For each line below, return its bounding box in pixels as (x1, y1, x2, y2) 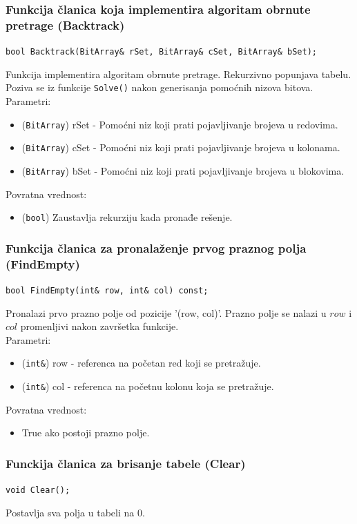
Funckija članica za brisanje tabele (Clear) (6, 454, 246, 472)
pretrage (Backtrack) (6, 16, 125, 33)
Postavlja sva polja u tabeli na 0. (6, 505, 145, 519)
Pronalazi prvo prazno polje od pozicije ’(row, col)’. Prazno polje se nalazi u (6, 305, 327, 320)
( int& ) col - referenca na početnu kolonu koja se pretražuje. (21, 379, 274, 394)
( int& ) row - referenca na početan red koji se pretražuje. (21, 356, 261, 370)
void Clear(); (6, 485, 70, 496)
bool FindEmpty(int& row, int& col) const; (6, 286, 209, 295)
